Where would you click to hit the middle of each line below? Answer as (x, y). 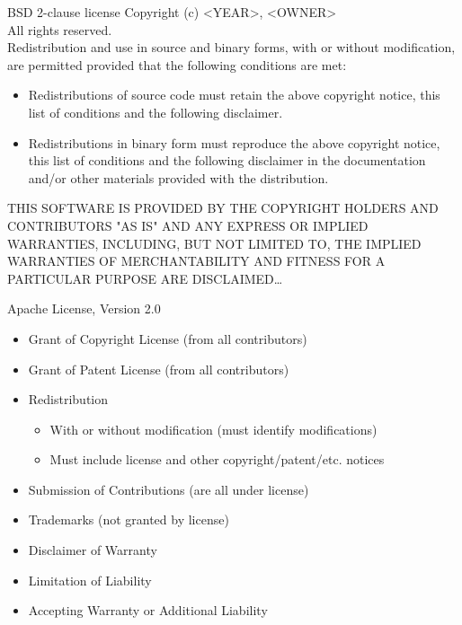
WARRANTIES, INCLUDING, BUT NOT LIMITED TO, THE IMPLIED (214, 243)
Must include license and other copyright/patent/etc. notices (217, 459)
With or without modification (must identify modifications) (213, 429)
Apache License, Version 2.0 (84, 308)
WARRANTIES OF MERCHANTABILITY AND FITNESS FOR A (196, 261)
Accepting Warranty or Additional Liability (148, 610)
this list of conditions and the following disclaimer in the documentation (227, 160)
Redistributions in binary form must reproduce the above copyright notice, (234, 142)
